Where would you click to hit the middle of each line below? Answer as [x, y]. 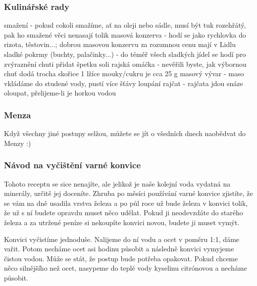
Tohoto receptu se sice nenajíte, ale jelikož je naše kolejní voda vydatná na [117, 183]
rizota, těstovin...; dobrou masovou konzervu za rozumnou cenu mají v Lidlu [120, 44]
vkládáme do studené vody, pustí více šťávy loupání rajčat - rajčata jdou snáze [124, 83]
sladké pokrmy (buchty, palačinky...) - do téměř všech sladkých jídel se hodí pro [125, 54]
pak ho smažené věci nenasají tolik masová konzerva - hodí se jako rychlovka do [125, 34]
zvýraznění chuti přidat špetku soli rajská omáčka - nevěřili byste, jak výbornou [125, 64]
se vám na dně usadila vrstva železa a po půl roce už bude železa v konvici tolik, [126, 203]
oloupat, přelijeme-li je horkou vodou [60, 93]
